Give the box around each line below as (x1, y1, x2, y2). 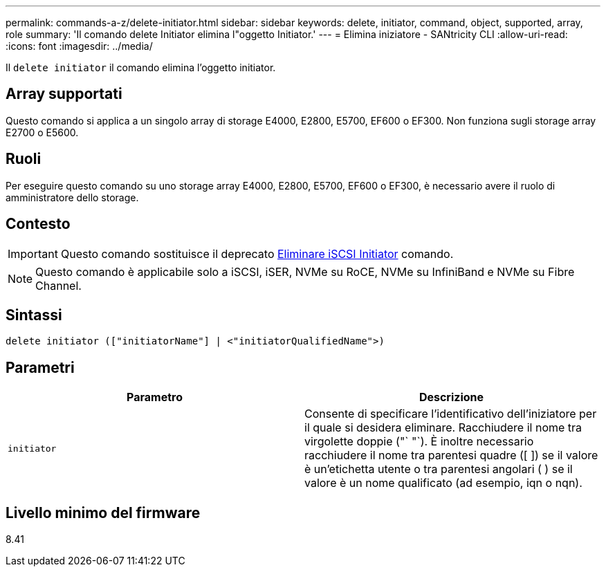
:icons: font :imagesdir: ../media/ (6, 40, 153, 52)
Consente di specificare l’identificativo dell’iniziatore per (304, 407, 597, 421)
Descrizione (419, 390, 484, 405)
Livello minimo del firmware (6, 504, 201, 522)
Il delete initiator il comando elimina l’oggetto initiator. (6, 62, 276, 73)
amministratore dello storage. (6, 191, 139, 203)
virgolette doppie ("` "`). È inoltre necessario (304, 434, 534, 449)
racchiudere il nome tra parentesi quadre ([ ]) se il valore (304, 448, 598, 463)
